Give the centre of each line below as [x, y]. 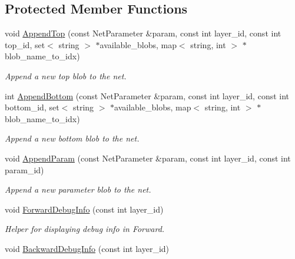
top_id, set [25, 44]
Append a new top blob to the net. [66, 75]
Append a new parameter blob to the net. [78, 189]
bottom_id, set [32, 107]
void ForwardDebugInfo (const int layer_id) [84, 209]
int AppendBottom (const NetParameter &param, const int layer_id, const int [147, 95]
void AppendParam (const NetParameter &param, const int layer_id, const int [148, 158]
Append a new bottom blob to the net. [72, 138]
